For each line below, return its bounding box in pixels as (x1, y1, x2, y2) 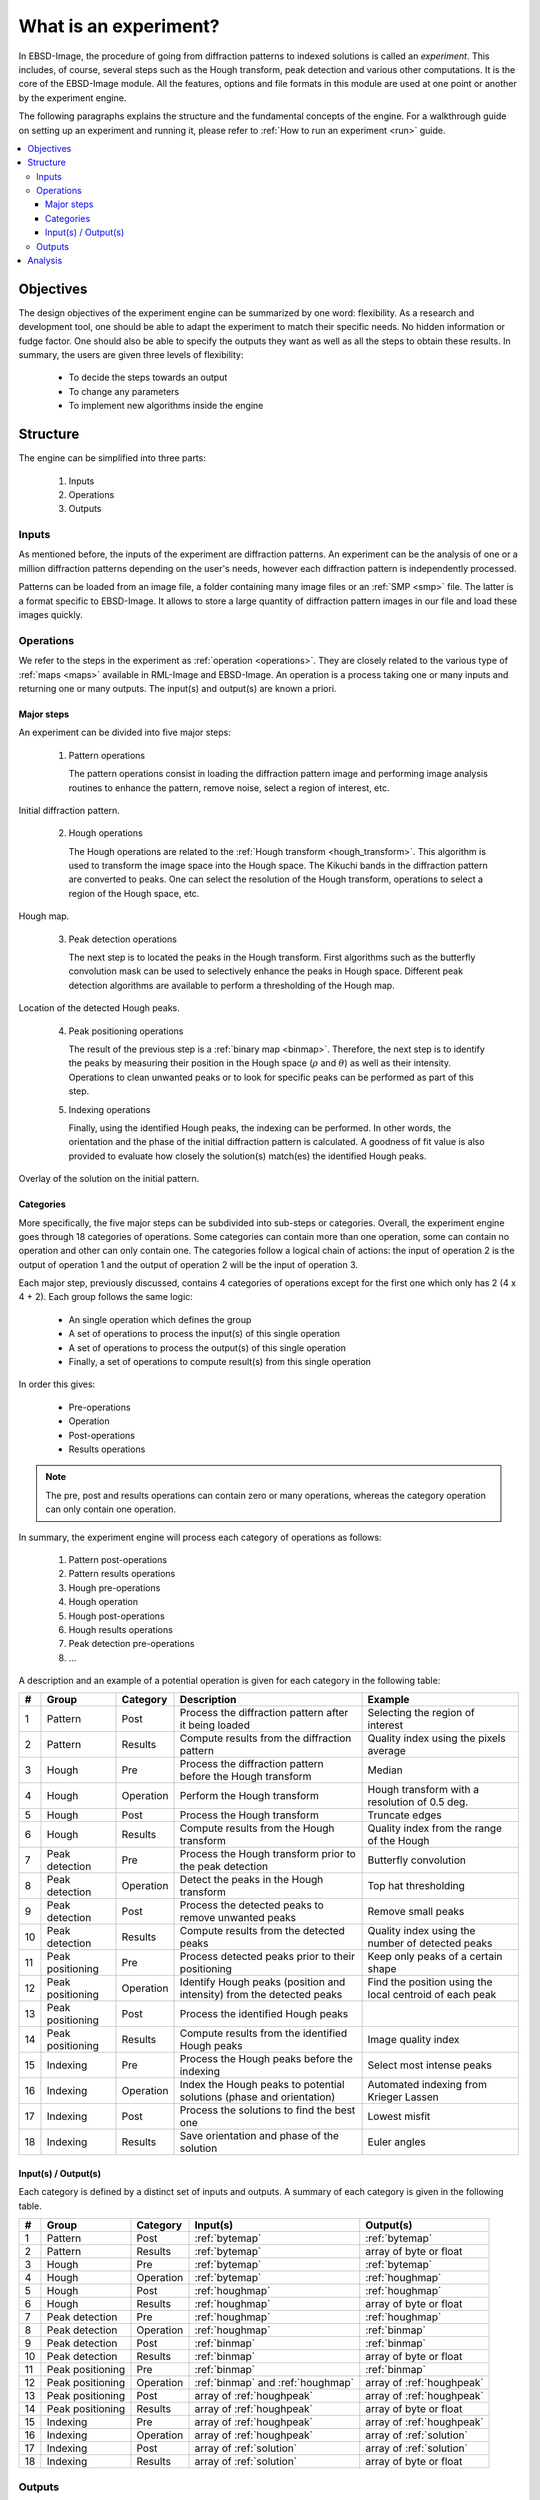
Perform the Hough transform (179, 1789, 320, 1803)
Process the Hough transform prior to (179, 1847, 357, 1861)
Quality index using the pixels (367, 1731, 506, 1745)
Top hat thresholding (367, 1879, 465, 1893)
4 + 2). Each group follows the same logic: (18, 1291, 194, 1303)
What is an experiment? (18, 15, 220, 37)
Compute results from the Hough (179, 1821, 335, 1835)
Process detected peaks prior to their (179, 1950, 355, 1964)
